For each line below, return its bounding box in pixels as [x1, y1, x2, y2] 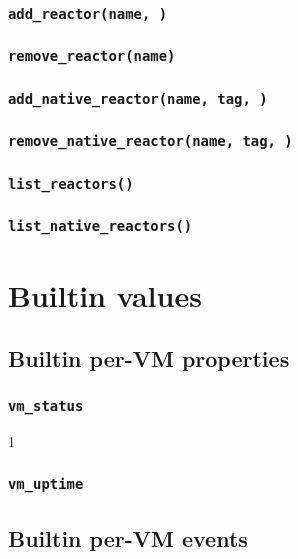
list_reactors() [8, 175, 134, 192]
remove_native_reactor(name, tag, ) [8, 133, 293, 150]
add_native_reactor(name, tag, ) [8, 90, 268, 107]
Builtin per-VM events [8, 522, 248, 553]
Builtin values [8, 274, 202, 315]
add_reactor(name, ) [8, 5, 168, 22]
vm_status [8, 397, 84, 414]
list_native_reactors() [8, 217, 193, 234]
